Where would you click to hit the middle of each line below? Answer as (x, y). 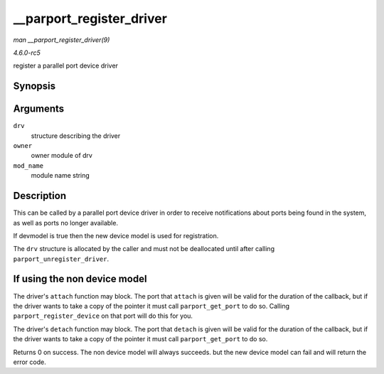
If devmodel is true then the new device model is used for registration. (116, 235)
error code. (30, 362)
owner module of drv (62, 156)
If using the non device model (80, 279)
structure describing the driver (76, 136)
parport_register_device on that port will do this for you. (103, 316)
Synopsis (34, 86)
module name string (60, 176)
